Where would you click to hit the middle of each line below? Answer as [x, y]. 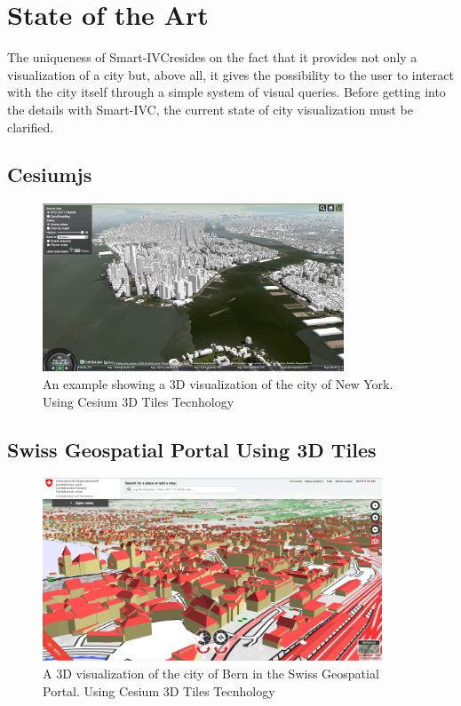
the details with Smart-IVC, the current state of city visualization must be [210, 109]
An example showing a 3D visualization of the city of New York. [218, 384]
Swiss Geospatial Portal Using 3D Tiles [192, 449]
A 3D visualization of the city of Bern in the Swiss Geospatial [211, 674]
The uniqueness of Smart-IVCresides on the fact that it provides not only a [212, 57]
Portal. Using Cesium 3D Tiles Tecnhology [159, 690]
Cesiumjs [50, 175]
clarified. [31, 127]
